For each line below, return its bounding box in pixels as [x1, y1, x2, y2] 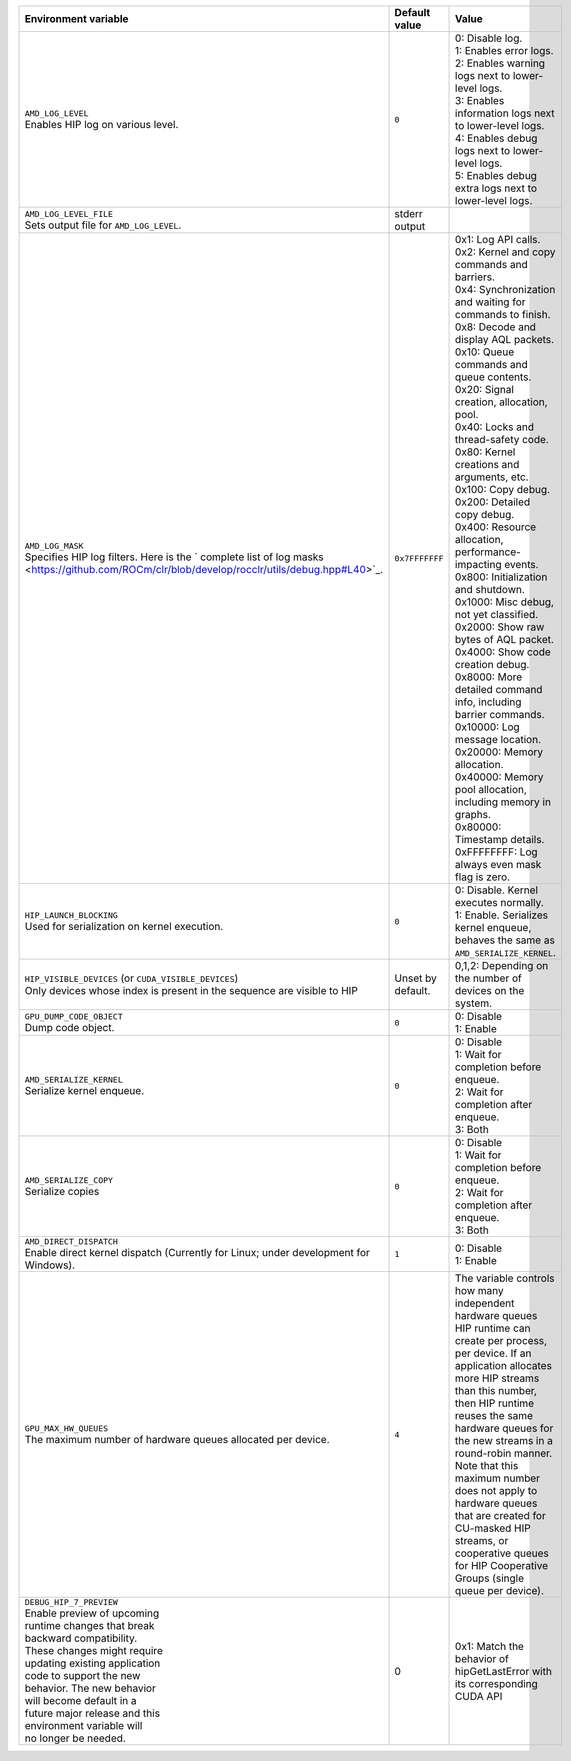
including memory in [455, 795, 552, 809]
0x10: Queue [455, 345, 515, 359]
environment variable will [24, 1719, 143, 1732]
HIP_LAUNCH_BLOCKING [24, 910, 119, 920]
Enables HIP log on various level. [24, 117, 179, 131]
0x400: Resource [455, 520, 537, 534]
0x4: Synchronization [455, 283, 556, 296]
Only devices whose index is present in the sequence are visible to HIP [24, 984, 359, 997]
